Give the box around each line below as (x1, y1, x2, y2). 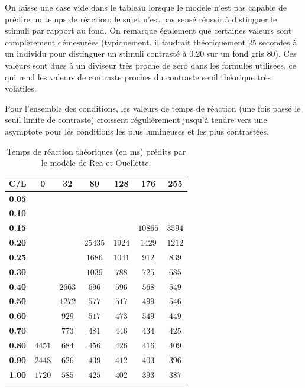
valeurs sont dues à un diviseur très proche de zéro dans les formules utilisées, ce (5, 58, 296, 71)
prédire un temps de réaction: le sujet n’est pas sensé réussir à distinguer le (5, 12, 277, 25)
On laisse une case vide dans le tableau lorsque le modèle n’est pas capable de (5, 1, 287, 13)
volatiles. (5, 82, 37, 94)
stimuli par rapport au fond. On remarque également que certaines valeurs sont (5, 24, 292, 37)
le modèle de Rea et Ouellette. (41, 156, 151, 169)
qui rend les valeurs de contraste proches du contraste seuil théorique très (5, 70, 271, 83)
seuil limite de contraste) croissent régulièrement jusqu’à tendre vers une (5, 113, 267, 126)
